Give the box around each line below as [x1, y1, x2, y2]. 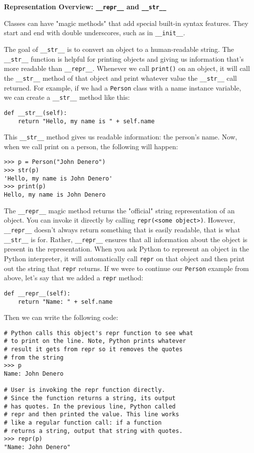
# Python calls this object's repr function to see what [4, 329, 193, 337]
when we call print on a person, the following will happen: [4, 141, 178, 151]
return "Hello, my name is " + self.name [18, 117, 155, 125]
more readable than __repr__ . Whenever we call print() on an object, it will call [4, 63, 250, 73]
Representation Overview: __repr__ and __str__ [4, 1, 166, 11]
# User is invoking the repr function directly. [4, 386, 165, 394]
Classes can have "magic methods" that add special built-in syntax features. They [4, 18, 249, 28]
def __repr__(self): [4, 290, 71, 297]
